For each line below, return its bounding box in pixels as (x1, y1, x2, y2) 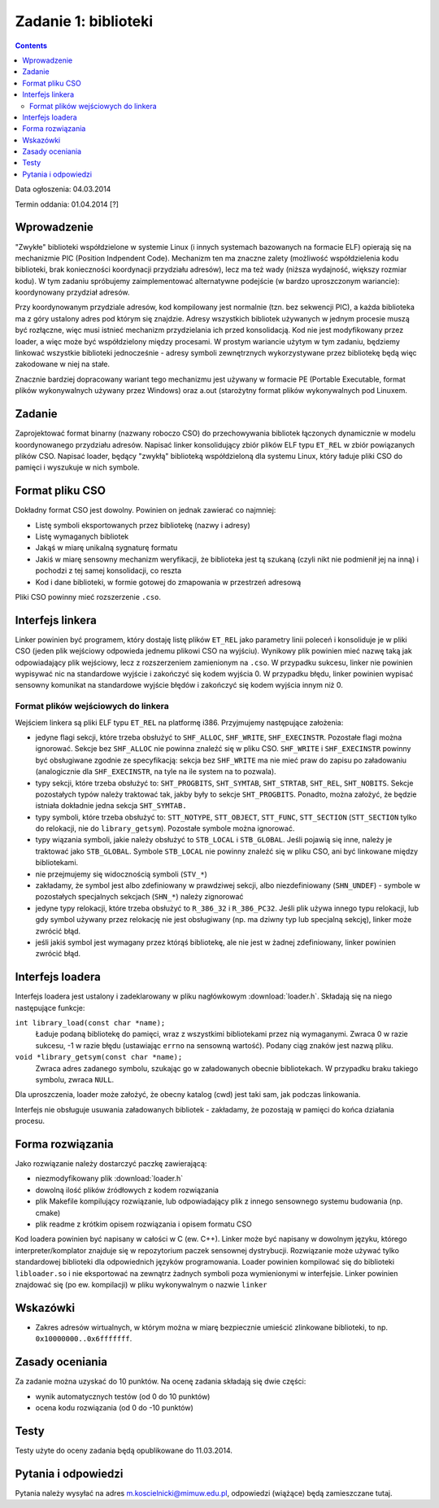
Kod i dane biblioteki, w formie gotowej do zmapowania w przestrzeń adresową (35, 577, 302, 587)
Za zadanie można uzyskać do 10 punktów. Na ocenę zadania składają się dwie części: (15, 1376, 306, 1387)
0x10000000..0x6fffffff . (35, 1334, 133, 1344)
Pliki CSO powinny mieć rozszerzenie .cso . (15, 592, 162, 601)
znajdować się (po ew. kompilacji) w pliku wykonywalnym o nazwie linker (15, 1279, 267, 1289)
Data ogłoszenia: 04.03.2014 (15, 184, 111, 195)
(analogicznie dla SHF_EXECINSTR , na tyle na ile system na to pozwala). (35, 767, 276, 776)
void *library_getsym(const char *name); (15, 1052, 183, 1062)
